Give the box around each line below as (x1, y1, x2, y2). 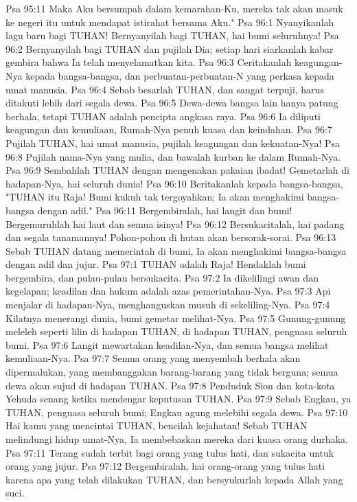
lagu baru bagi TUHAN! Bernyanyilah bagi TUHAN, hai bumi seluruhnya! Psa (5, 28, 339, 43)
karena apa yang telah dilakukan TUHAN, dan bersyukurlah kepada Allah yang (5, 472, 343, 486)
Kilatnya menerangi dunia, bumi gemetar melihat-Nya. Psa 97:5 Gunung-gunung (5, 310, 346, 325)
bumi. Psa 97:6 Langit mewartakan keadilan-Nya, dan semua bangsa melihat (5, 337, 329, 352)
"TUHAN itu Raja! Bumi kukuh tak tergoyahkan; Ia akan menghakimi (5, 190, 304, 204)
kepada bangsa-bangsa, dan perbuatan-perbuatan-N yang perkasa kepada (25, 68, 334, 82)
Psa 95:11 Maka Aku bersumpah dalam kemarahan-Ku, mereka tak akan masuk (5, 1, 343, 15)
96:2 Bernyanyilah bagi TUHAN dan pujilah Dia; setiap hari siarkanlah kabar (5, 41, 334, 56)
